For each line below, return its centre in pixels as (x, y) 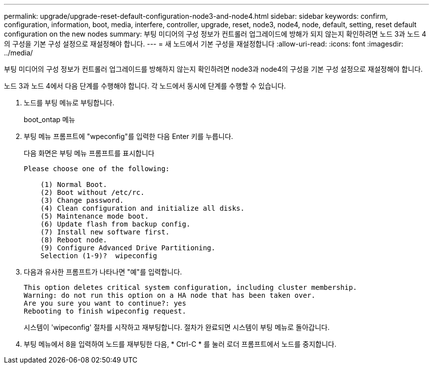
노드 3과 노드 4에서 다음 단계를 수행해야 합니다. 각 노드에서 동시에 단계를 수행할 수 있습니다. (145, 86)
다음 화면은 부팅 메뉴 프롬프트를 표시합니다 (89, 153)
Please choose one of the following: (97, 169)
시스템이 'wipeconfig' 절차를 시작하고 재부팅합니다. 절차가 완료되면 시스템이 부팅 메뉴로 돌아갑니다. (177, 327)
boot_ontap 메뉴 (49, 119)
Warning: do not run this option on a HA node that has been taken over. (170, 295)
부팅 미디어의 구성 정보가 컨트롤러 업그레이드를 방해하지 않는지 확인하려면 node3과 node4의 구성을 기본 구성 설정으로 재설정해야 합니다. (214, 69)
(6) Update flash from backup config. (115, 224)
